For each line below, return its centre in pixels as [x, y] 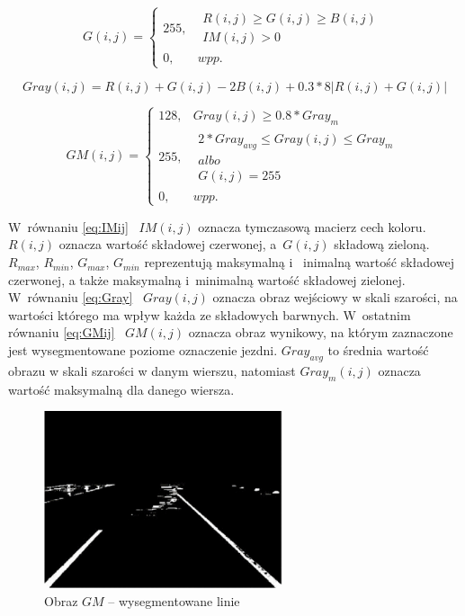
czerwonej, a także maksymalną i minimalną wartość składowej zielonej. [207, 279]
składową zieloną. [382, 244]
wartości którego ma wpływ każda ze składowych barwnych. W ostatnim [210, 314]
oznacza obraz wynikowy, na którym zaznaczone [321, 332]
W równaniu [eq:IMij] [68, 226]
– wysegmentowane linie [174, 600]
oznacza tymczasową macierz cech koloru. [312, 226]
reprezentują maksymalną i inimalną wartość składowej [299, 262]
